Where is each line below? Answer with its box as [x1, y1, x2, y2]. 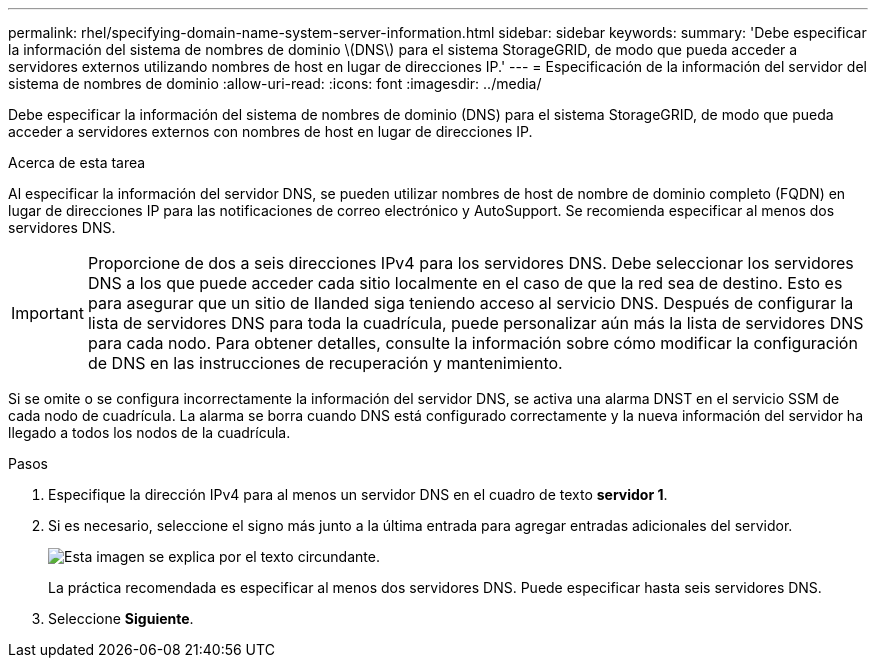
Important [11, 303, 84, 323]
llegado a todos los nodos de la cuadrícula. [8, 424, 291, 441]
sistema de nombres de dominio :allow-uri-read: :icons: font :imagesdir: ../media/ [8, 75, 542, 92]
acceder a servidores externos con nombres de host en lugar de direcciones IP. [8, 123, 533, 140]
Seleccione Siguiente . [48, 610, 194, 627]
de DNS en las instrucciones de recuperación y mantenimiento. [87, 353, 563, 373]
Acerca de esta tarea [8, 154, 146, 171]
